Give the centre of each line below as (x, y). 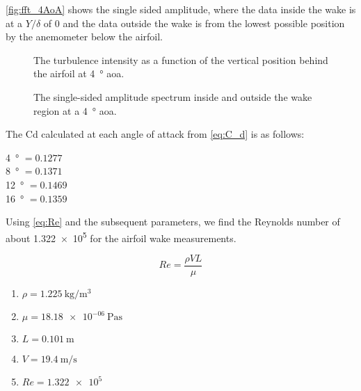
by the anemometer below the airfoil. (85, 37)
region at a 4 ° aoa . (75, 110)
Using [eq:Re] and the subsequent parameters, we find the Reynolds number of (173, 222)
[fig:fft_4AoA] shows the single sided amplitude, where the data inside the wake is (181, 9)
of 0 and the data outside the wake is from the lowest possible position (194, 23)
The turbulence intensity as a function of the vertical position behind (181, 59)
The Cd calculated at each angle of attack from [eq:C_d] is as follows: (155, 134)
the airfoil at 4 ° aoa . (79, 73)
